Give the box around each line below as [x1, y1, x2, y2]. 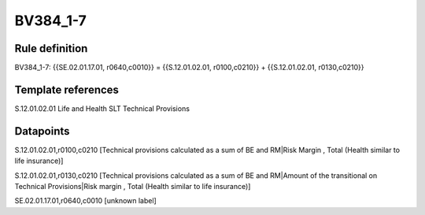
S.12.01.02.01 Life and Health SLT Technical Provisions [14, 103, 190, 113]
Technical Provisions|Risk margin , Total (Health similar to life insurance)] [14, 182, 251, 191]
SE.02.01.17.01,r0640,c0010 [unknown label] [14, 196, 157, 206]
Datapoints [14, 124, 70, 138]
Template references [14, 83, 120, 96]
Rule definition [14, 42, 88, 55]
